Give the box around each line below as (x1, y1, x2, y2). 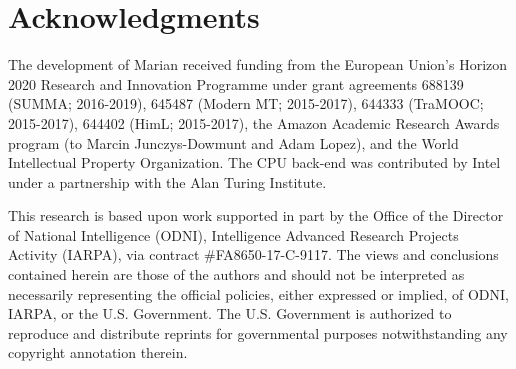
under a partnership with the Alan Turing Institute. (8, 171, 327, 192)
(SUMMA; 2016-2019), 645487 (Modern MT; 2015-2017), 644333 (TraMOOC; (8, 93, 484, 114)
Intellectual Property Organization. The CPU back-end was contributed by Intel (8, 152, 501, 173)
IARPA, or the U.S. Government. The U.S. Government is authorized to (8, 303, 452, 324)
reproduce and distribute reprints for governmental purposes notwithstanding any (8, 322, 508, 343)
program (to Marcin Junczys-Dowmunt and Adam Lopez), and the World (8, 132, 459, 153)
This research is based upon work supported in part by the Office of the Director (8, 205, 504, 226)
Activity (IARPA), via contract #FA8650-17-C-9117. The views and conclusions (8, 244, 499, 265)
